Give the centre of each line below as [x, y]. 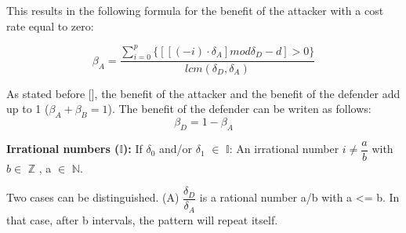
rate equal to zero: [50, 25]
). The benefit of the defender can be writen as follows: [239, 109]
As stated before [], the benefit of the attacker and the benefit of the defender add [203, 93]
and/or [176, 149]
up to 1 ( [28, 109]
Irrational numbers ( [63, 149]
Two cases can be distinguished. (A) [93, 197]
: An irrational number [284, 149]
